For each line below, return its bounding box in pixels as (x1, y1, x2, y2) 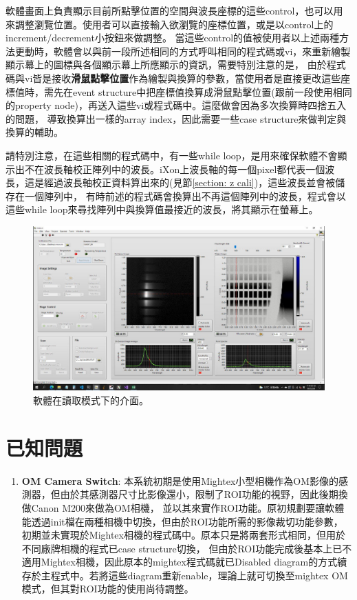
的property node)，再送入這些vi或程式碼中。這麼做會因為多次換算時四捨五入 (6, 98, 347, 112)
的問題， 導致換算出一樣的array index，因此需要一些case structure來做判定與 (6, 111, 347, 126)
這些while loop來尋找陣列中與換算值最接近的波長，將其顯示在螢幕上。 (6, 202, 318, 217)
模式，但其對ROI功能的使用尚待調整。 (21, 581, 194, 596)
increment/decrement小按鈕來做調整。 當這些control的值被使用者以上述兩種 (6, 30, 340, 45)
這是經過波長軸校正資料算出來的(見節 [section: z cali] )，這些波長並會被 (24, 175, 336, 190)
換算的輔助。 (6, 125, 63, 139)
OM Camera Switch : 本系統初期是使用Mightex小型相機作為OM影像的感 (21, 473, 349, 488)
